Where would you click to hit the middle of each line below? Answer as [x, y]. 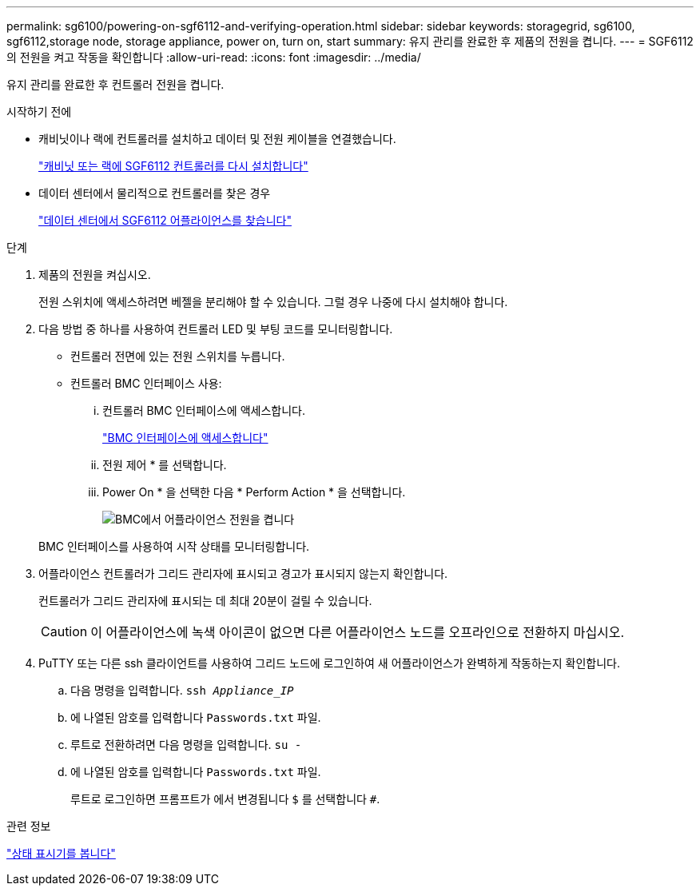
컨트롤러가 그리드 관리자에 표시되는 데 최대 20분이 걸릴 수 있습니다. [205, 601]
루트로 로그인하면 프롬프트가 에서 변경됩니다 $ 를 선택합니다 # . [225, 799]
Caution [64, 631]
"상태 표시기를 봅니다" [61, 853]
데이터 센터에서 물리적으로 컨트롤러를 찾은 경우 [155, 193]
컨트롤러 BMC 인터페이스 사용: [146, 383]
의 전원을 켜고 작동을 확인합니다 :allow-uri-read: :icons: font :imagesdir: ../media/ [214, 57]
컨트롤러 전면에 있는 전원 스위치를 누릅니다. [178, 356]
